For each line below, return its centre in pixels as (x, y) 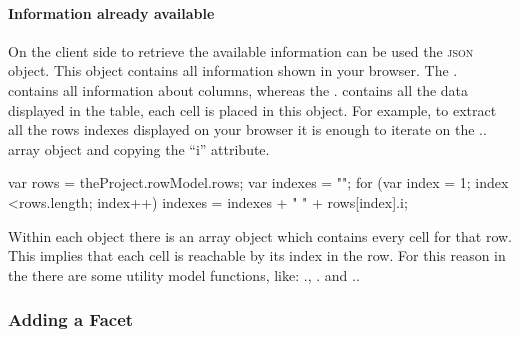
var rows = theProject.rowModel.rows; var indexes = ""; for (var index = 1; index (258, 182)
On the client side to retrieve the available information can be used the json (241, 50)
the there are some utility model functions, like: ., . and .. (184, 274)
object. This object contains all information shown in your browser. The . (233, 70)
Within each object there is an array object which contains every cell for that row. (260, 235)
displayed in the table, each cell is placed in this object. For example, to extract (252, 109)
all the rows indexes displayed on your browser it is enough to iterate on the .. (247, 129)
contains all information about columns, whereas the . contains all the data (238, 89)
